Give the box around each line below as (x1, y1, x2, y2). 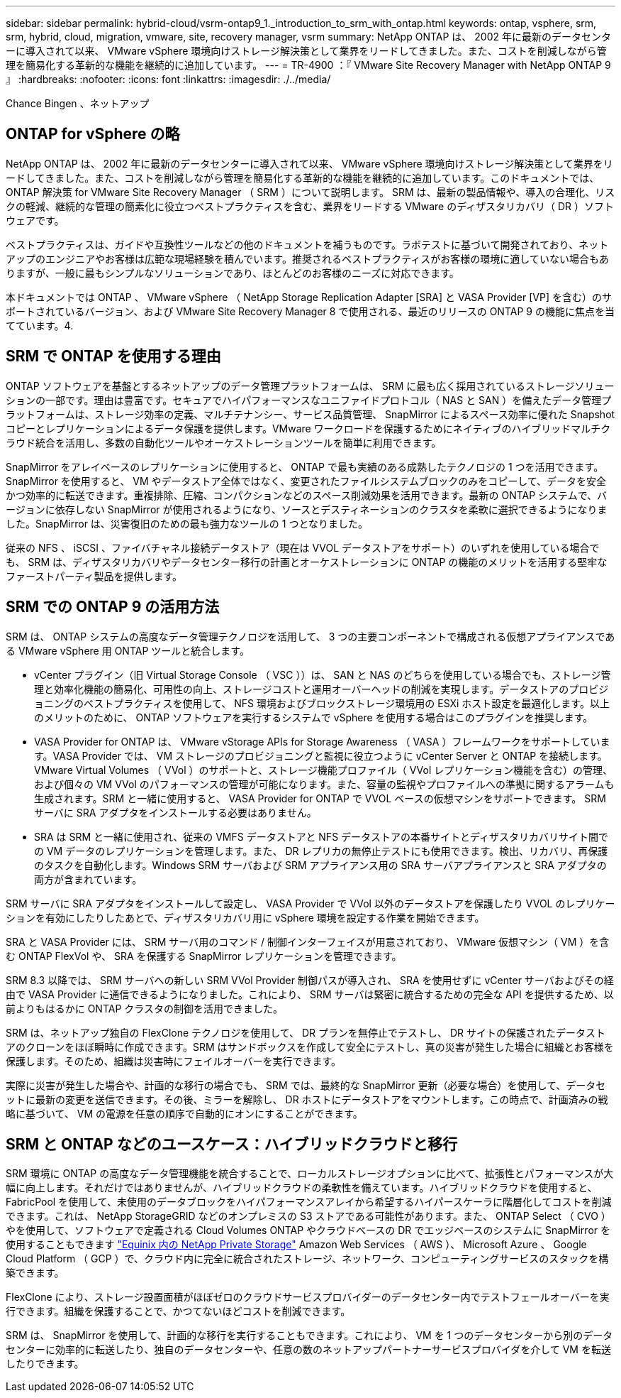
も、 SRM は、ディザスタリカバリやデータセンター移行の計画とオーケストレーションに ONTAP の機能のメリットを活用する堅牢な (6, 555, 608, 568)
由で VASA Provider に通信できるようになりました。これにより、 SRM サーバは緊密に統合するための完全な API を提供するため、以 (6, 988, 614, 1000)
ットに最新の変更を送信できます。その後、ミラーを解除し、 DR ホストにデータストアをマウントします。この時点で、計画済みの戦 (6, 1093, 608, 1105)
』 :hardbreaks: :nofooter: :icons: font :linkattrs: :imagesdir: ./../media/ (6, 73, 331, 85)
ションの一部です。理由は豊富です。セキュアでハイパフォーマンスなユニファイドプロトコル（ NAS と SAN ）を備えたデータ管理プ (6, 393, 612, 406)
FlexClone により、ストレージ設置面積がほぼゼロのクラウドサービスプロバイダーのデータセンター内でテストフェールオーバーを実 (6, 1291, 610, 1304)
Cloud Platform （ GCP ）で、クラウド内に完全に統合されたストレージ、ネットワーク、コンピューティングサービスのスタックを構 (6, 1252, 609, 1265)
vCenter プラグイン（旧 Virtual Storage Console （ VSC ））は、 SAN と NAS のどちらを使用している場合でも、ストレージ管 (34, 668, 611, 681)
